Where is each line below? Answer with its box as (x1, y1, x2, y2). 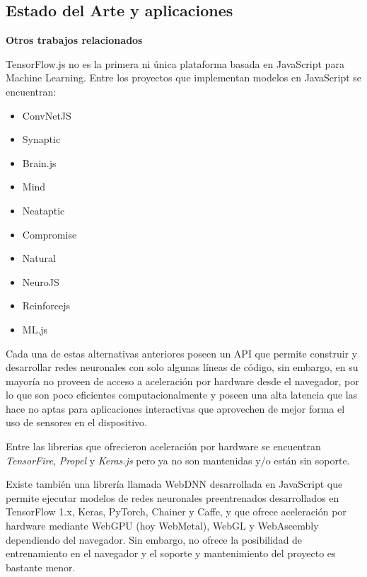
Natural (22, 251, 56, 265)
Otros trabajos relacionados (6, 33, 143, 47)
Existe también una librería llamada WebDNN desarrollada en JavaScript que (6, 476, 343, 491)
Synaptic (22, 132, 61, 147)
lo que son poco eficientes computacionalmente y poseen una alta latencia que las (6, 387, 358, 402)
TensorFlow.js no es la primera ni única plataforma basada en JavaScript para (6, 56, 344, 71)
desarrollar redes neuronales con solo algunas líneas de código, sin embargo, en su (6, 360, 359, 375)
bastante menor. (6, 559, 76, 574)
